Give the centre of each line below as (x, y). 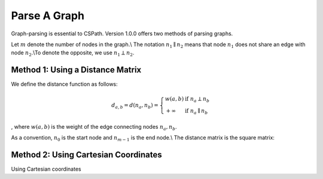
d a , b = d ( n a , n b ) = (135, 106)
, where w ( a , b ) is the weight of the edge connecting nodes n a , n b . (94, 127)
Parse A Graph (48, 16)
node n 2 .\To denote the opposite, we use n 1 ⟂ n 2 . (73, 54)
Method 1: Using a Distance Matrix (76, 70)
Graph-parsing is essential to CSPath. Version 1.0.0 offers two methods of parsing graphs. (122, 34)
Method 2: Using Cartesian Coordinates (86, 155)
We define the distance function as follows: (64, 84)
